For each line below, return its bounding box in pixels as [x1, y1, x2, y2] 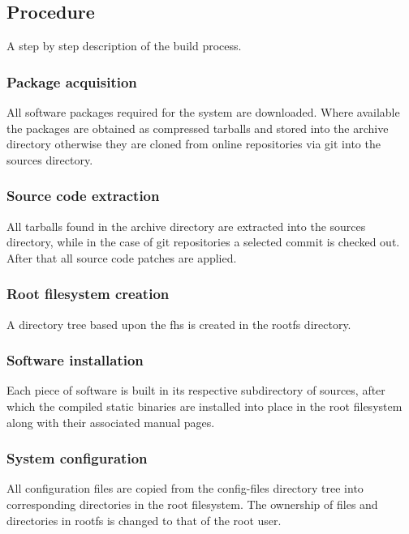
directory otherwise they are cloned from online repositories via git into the [6, 135, 381, 152]
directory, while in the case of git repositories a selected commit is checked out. [6, 233, 400, 250]
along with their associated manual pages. [6, 413, 215, 430]
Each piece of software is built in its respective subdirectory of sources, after [6, 382, 385, 399]
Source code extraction [6, 186, 160, 206]
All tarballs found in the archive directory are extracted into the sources [6, 217, 366, 234]
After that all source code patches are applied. [6, 249, 237, 266]
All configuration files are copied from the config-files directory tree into [6, 480, 364, 497]
